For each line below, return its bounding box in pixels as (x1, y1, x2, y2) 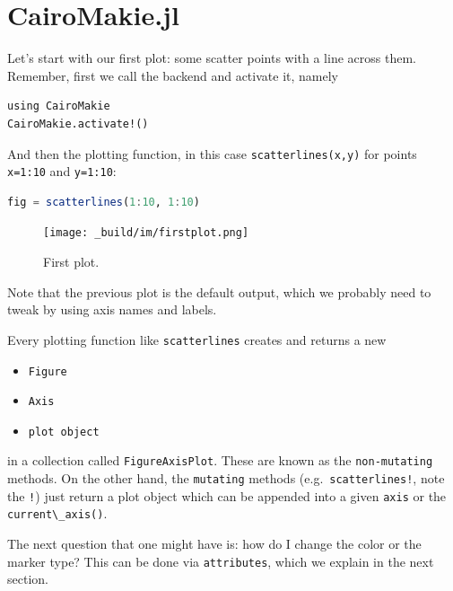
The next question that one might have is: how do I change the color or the (7, 534, 422, 553)
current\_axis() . (7, 504, 108, 523)
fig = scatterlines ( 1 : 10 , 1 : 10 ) (7, 195, 200, 208)
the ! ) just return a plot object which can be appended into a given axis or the (7, 486, 447, 505)
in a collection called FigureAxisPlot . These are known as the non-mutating (7, 451, 433, 470)
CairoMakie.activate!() (7, 117, 149, 130)
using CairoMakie (7, 100, 110, 113)
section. (7, 569, 48, 588)
